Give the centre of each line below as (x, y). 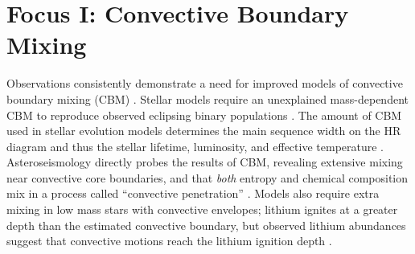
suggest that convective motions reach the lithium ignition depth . (169, 241)
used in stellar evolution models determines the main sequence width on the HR (204, 131)
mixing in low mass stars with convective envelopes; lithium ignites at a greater (202, 209)
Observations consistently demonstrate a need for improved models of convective (205, 83)
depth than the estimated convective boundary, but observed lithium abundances (206, 225)
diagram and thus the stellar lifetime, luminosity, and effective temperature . (195, 146)
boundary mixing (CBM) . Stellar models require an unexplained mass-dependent (207, 98)
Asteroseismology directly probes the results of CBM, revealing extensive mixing (205, 162)
